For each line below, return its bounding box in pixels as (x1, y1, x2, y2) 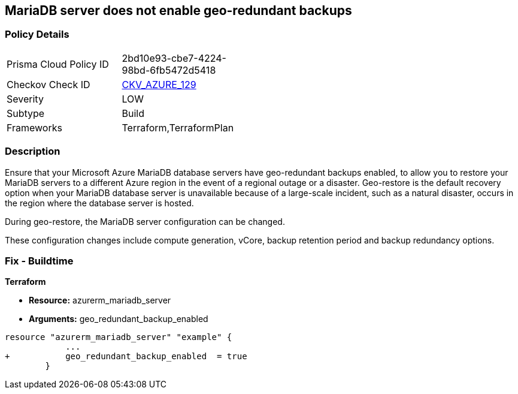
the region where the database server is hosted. (5, 197, 194, 208)
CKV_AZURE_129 (122, 78, 196, 91)
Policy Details (5, 28, 69, 41)
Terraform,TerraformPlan (122, 121, 234, 134)
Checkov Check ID (7, 78, 90, 91)
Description (5, 145, 60, 158)
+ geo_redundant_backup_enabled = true (5, 351, 247, 362)
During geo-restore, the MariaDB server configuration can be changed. (5, 216, 285, 227)
